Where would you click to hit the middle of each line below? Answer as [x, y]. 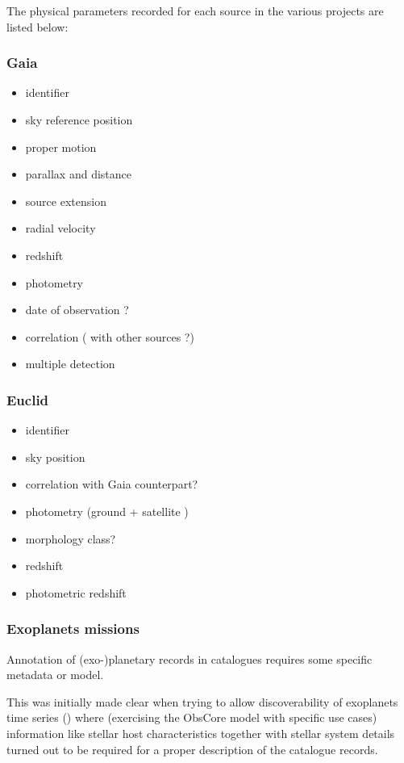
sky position [55, 457]
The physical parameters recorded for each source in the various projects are [195, 10]
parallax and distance [78, 174]
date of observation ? [77, 310]
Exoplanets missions [73, 629]
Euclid [28, 399]
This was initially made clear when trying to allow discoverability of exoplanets [202, 701]
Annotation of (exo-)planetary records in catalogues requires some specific [190, 658]
